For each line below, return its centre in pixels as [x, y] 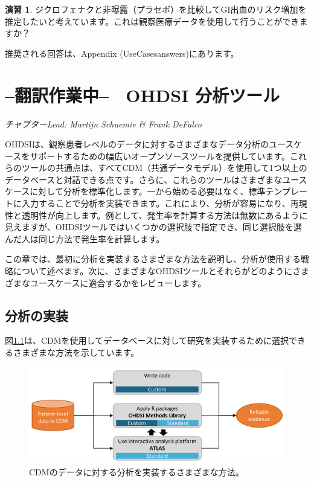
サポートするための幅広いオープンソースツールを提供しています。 [160, 156]
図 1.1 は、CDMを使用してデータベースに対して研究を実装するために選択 [147, 340]
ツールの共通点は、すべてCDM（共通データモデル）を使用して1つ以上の [164, 168]
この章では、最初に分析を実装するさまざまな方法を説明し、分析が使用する [153, 259]
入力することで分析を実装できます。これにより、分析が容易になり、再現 [164, 203]
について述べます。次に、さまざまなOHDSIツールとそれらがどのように [152, 271]
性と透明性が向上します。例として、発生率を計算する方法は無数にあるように [156, 215]
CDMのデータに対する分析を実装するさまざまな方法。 [136, 471]
